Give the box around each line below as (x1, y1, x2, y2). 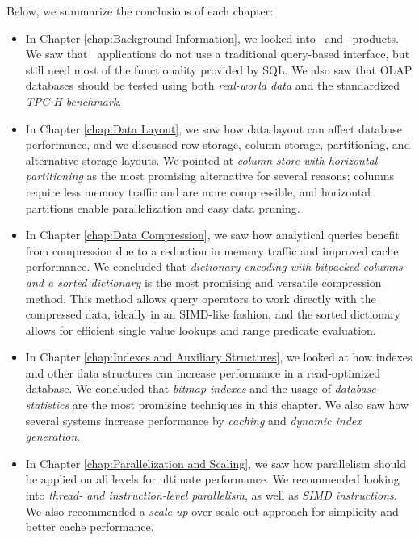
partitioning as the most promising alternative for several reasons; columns (25, 167, 395, 184)
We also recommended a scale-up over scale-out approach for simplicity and (25, 502, 399, 519)
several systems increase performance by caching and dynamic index (25, 411, 362, 428)
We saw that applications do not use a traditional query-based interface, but (25, 45, 410, 62)
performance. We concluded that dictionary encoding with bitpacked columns (25, 258, 403, 275)
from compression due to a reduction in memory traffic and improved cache (25, 242, 399, 259)
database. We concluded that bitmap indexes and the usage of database (25, 380, 376, 397)
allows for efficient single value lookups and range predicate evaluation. (25, 321, 376, 338)
